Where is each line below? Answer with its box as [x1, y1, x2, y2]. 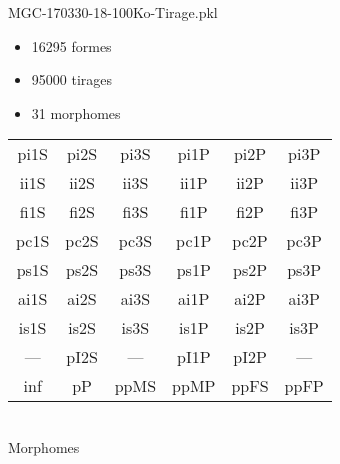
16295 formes [31, 35, 112, 56]
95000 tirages [31, 69, 113, 90]
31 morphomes [31, 102, 121, 123]
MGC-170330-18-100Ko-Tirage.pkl [8, 2, 218, 22]
